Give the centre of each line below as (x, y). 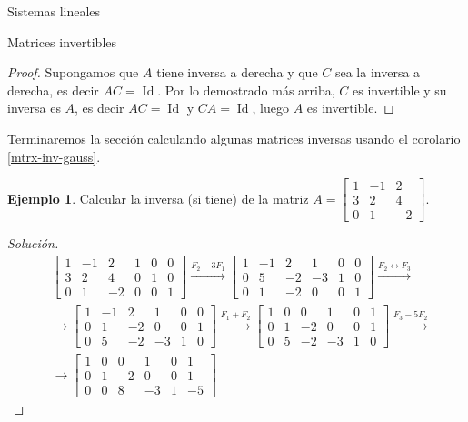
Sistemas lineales (54, 11)
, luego (270, 108)
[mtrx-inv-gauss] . (54, 156)
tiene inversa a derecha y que (237, 72)
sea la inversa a (378, 72)
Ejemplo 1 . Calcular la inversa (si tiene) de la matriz (158, 198)
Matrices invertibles (62, 41)
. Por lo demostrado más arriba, (246, 90)
